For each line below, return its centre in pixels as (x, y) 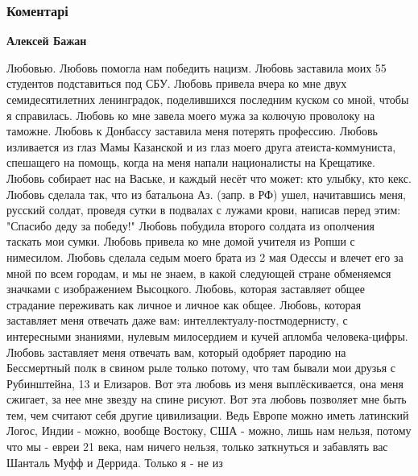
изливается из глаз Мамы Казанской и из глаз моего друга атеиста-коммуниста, (201, 146)
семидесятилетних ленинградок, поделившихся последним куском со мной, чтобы (208, 99)
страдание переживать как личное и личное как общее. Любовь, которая (184, 304)
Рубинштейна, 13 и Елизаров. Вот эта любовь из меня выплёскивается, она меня (205, 383)
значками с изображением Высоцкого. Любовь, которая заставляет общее (186, 289)
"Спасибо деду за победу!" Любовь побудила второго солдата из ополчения (190, 225)
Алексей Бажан (47, 41)
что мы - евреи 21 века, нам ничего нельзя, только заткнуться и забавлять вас (197, 447)
